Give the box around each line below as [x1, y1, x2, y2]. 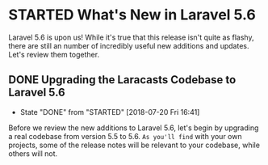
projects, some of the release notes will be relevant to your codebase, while [8, 140, 261, 150]
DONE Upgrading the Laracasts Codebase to [8, 73, 237, 87]
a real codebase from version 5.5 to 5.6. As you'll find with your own [8, 131, 242, 141]
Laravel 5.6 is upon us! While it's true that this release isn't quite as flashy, [8, 32, 254, 42]
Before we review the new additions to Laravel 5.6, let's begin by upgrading [8, 123, 259, 133]
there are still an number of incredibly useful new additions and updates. [8, 40, 249, 50]
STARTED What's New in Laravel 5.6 [8, 6, 257, 24]
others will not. [8, 148, 58, 159]
